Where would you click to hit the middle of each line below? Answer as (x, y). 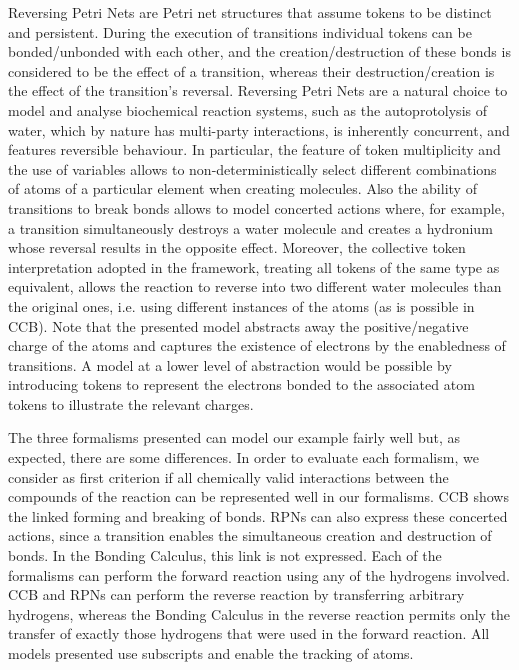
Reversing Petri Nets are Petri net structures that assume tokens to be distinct (250, 12)
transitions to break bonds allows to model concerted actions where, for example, (256, 207)
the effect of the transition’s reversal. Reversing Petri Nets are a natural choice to (258, 90)
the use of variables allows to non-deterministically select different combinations (252, 168)
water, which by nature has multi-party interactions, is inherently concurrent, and (259, 129)
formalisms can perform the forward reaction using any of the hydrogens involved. (259, 574)
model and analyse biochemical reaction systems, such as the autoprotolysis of (247, 109)
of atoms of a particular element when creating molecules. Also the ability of (242, 188)
